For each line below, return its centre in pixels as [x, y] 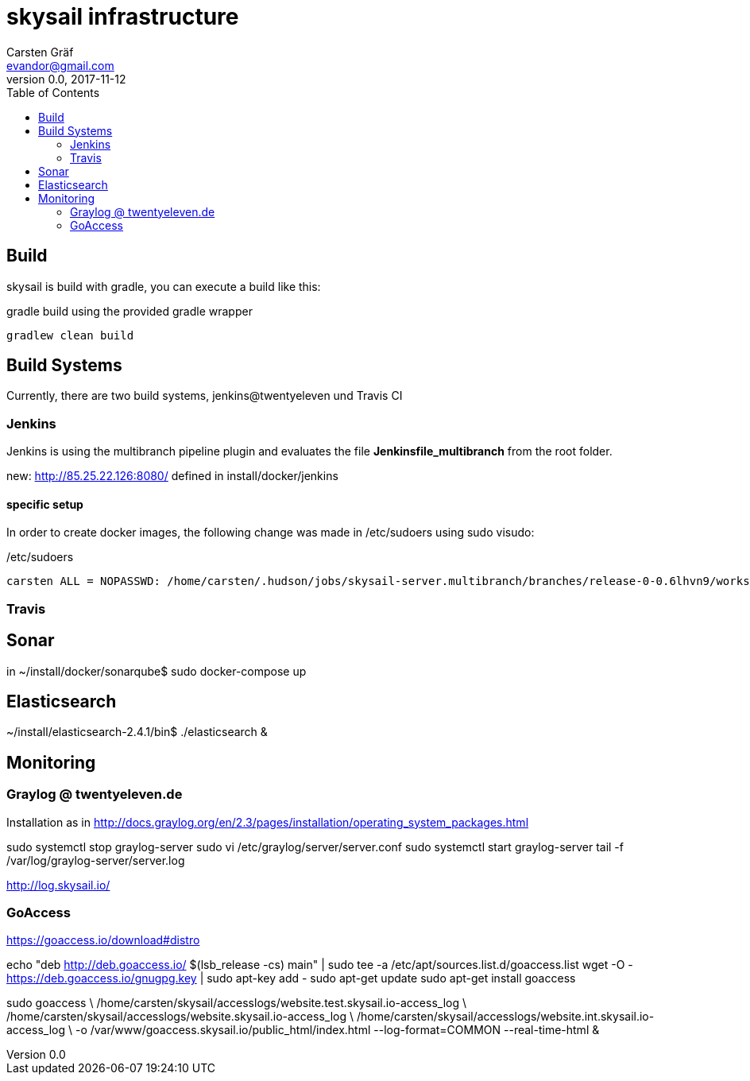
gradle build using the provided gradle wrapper [130, 311]
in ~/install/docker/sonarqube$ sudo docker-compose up [157, 671]
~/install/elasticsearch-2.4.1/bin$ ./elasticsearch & [137, 732]
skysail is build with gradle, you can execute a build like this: [164, 286]
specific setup [45, 504]
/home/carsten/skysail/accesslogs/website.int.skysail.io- [505, 1017]
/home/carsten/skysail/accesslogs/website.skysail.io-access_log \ [180, 1017]
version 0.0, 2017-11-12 [66, 79]
